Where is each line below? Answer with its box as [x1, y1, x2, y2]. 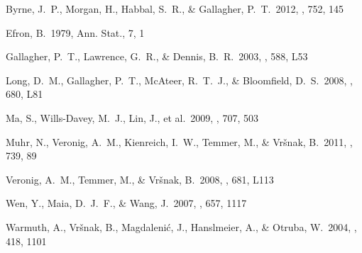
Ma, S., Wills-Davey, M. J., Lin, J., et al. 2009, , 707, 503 [6, 110, 258, 125]
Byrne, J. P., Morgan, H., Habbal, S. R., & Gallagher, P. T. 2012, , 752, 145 [6, 1, 344, 16]
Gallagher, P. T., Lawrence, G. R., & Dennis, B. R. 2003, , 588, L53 [6, 49, 308, 64]
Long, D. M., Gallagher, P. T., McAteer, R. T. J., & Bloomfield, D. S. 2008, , [6, 72, 353, 87]
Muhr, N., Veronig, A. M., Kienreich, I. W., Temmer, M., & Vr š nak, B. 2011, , [6, 134, 353, 149]
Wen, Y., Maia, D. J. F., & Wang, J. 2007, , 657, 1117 [6, 196, 247, 210]
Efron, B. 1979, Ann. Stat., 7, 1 [6, 25, 145, 40]
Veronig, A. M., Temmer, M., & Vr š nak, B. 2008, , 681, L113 [6, 172, 274, 186]
